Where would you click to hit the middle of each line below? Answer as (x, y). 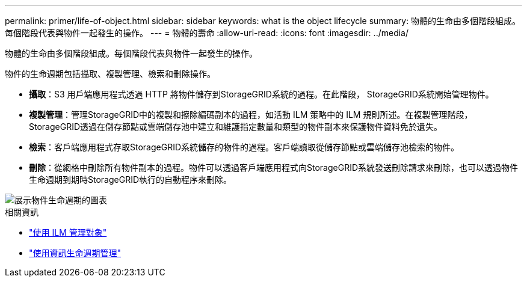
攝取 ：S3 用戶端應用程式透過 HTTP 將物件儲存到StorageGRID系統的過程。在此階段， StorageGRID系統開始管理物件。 (261, 94)
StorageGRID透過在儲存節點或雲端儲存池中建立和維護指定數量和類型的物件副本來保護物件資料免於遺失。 (236, 127)
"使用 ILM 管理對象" (68, 232)
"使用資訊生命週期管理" (75, 253)
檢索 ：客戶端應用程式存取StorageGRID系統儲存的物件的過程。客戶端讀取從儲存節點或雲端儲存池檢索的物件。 (244, 147)
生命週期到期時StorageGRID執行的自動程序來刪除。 (131, 179)
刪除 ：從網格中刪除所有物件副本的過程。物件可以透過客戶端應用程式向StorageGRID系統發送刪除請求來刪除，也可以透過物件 (274, 167)
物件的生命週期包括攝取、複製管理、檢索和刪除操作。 (110, 74)
